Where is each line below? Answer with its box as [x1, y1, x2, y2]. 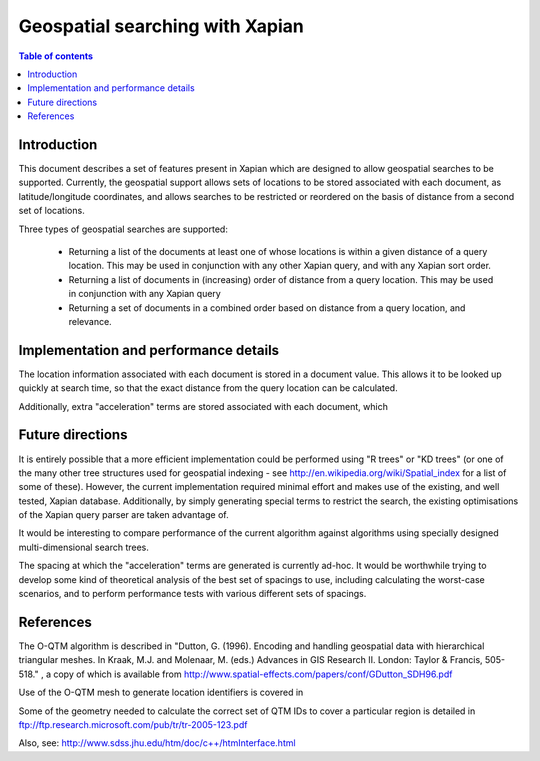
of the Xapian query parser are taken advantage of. [18, 509, 229, 521]
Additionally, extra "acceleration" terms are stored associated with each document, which [18, 400, 389, 412]
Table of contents [18, 50, 94, 62]
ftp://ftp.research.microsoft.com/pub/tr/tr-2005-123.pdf [18, 718, 248, 730]
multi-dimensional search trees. [18, 541, 150, 553]
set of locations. [18, 205, 85, 217]
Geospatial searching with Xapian [18, 15, 304, 37]
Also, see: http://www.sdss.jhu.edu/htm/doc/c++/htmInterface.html [18, 737, 296, 749]
